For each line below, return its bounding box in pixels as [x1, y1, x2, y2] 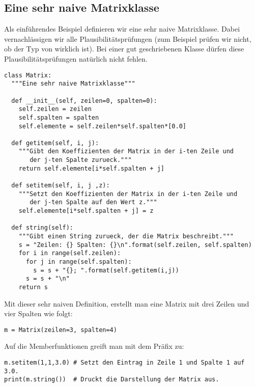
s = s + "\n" [25, 275, 70, 283]
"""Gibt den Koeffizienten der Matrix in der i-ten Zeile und [18, 148, 234, 155]
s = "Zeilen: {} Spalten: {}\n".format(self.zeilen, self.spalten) [18, 241, 252, 248]
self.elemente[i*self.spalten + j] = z [18, 207, 154, 215]
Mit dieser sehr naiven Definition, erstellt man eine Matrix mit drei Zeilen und [4, 298, 249, 309]
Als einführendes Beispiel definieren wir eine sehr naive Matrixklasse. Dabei [4, 23, 240, 34]
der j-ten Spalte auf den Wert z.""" [30, 199, 157, 206]
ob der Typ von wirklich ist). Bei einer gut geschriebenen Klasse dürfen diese [4, 43, 244, 54]
